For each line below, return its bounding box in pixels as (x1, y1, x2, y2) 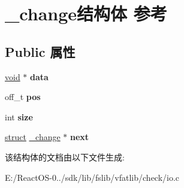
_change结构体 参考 (5, 1, 167, 26)
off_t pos (5, 90, 41, 103)
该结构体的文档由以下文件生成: (5, 150, 125, 163)
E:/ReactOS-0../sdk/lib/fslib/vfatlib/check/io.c (5, 171, 180, 183)
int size (5, 110, 33, 123)
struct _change (5, 131, 61, 143)
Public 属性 (5, 42, 76, 60)
